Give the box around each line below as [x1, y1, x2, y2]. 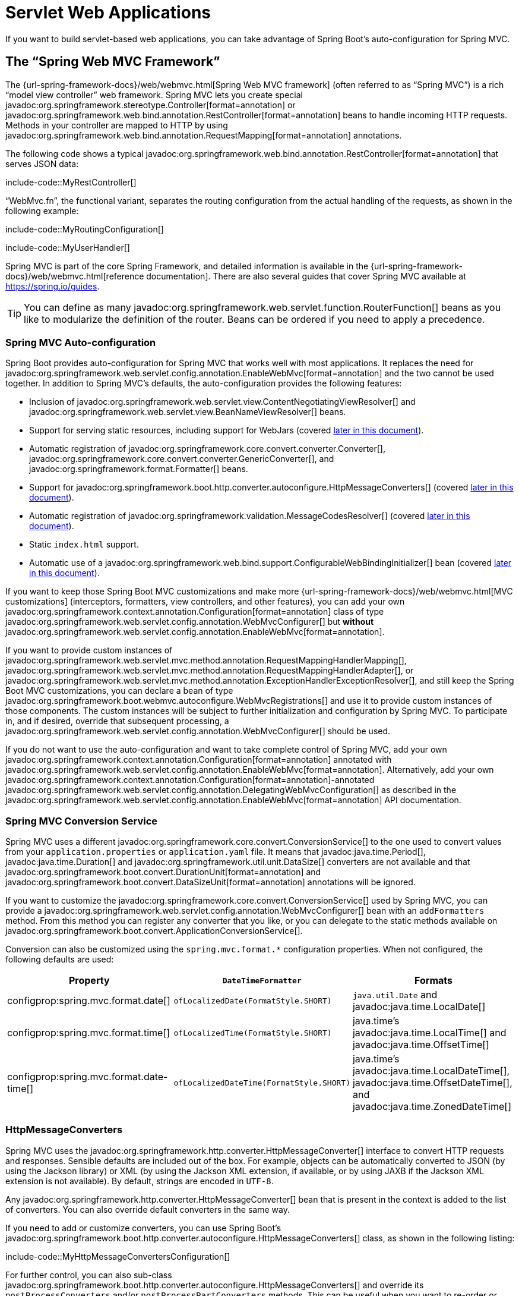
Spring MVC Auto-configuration [5, 336, 156, 348]
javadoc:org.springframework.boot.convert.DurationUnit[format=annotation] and [5, 867, 321, 877]
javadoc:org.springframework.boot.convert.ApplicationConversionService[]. [5, 926, 303, 936]
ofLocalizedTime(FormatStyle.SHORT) [173, 1028, 332, 1037]
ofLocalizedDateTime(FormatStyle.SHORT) [173, 1078, 350, 1087]
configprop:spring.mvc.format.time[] [7, 1027, 170, 1039]
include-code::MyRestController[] [5, 177, 137, 187]
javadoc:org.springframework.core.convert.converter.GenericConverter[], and [29, 454, 334, 464]
